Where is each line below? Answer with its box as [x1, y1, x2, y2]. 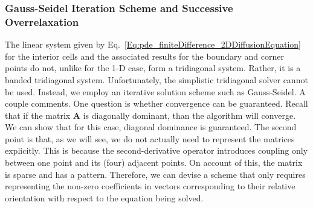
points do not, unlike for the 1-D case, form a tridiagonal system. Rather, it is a [5, 61, 301, 74]
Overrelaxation [5, 14, 79, 29]
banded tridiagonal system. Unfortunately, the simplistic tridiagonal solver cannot [5, 73, 308, 86]
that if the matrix [5, 109, 71, 121]
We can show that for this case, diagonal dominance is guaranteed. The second [5, 121, 297, 133]
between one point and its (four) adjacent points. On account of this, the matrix [5, 156, 303, 169]
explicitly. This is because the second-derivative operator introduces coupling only [5, 144, 308, 157]
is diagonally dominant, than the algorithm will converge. [83, 109, 296, 121]
